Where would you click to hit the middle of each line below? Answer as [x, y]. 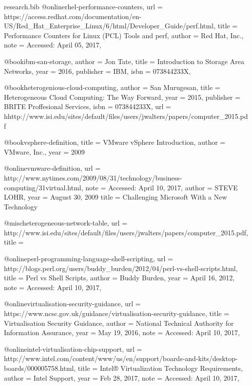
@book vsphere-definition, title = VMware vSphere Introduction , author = [115, 142]
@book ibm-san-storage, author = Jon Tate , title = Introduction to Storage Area [124, 61]
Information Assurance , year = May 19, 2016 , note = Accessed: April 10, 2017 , [122, 332]
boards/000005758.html [39, 368]
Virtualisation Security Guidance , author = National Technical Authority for [119, 323]
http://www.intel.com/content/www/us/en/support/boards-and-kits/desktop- [121, 358]
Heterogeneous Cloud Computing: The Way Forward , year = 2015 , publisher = [122, 97]
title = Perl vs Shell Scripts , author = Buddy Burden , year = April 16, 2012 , [119, 278]
